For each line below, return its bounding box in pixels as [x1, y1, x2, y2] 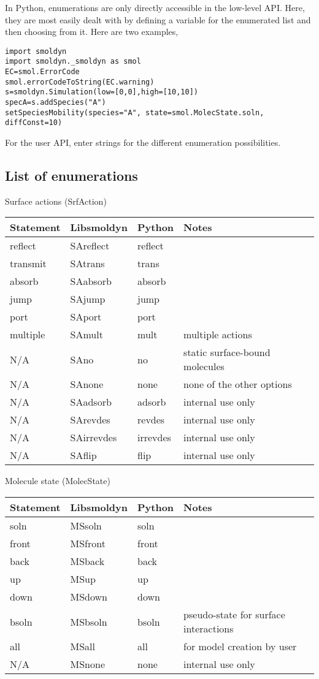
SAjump [70, 292, 106, 306]
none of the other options [183, 377, 292, 392]
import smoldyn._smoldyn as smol [5, 57, 141, 66]
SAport [70, 309, 102, 324]
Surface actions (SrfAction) [5, 194, 107, 207]
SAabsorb [70, 274, 112, 289]
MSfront [70, 536, 106, 551]
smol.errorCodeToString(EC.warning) [5, 77, 155, 86]
